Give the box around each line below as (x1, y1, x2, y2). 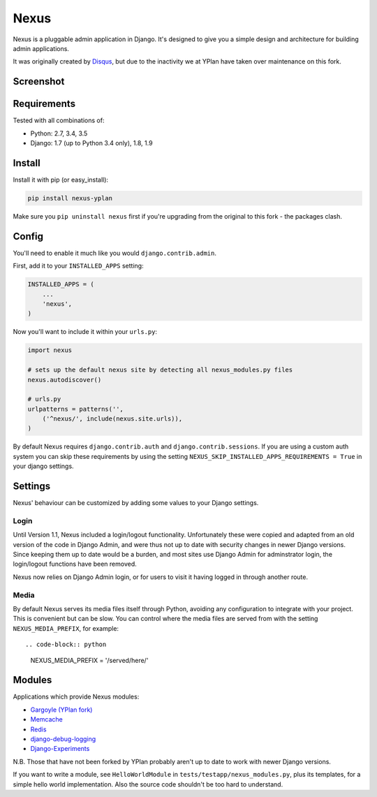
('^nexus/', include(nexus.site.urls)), (42, 415, 183, 423)
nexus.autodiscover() (27, 376, 102, 383)
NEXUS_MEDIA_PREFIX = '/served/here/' (30, 656, 149, 664)
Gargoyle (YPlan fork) (30, 705, 93, 714)
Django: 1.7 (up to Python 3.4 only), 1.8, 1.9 (30, 139, 153, 147)
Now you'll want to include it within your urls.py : (13, 328, 157, 336)
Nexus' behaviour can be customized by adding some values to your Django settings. (13, 499, 259, 507)
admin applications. (13, 44, 70, 52)
